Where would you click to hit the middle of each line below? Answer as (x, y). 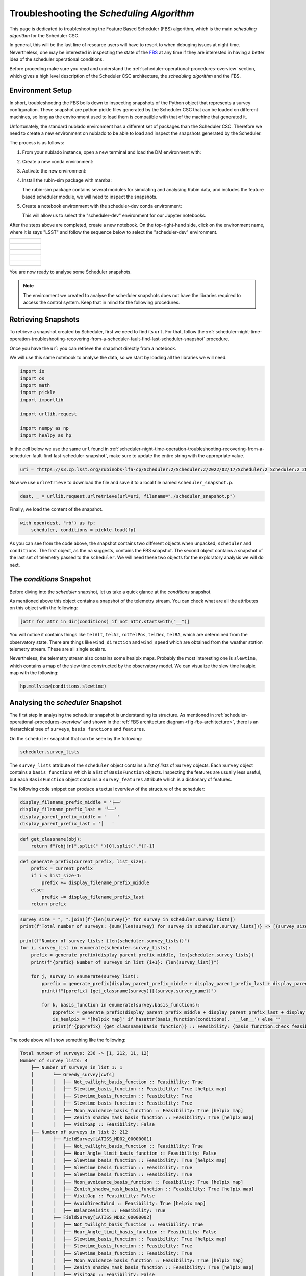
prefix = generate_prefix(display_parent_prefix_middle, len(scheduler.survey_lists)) (143, 955)
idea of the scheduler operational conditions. (57, 59)
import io (32, 371)
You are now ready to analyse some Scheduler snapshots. (71, 272)
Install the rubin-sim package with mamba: (67, 180)
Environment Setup (41, 90)
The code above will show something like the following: (68, 1040)
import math (35, 386)
